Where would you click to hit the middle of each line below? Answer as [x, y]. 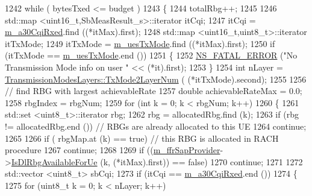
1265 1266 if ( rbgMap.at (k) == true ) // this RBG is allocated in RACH [142, 138]
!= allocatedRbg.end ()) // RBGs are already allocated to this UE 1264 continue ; [156, 126]
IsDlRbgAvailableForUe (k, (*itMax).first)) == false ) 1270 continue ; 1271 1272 [157, 161]
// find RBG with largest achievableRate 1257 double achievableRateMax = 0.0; [154, 91]
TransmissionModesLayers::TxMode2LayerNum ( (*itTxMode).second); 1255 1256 [156, 79]
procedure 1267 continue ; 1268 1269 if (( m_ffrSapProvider [113, 150]
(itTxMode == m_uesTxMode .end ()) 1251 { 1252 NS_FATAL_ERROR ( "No [151, 55]
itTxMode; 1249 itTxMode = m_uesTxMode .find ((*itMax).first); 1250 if [140, 43]
